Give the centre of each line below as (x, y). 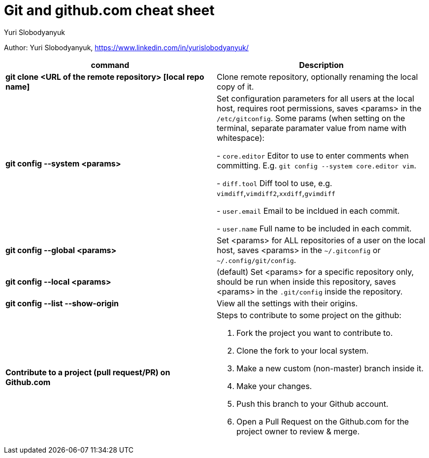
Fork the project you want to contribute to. (315, 333)
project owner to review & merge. (298, 431)
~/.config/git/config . (257, 260)
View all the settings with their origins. (287, 303)
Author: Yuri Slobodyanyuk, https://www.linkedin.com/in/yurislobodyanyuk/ (126, 47)
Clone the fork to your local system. (303, 350)
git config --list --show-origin (62, 303)
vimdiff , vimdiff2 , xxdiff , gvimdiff (276, 193)
